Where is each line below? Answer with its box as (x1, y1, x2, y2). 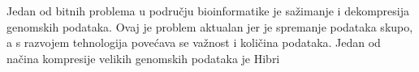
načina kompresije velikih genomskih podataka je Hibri (6, 49, 280, 66)
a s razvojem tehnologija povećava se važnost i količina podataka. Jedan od (6, 34, 381, 51)
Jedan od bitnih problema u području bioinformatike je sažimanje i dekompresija (6, 2, 410, 19)
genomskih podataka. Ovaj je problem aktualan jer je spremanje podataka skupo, (6, 18, 413, 35)
